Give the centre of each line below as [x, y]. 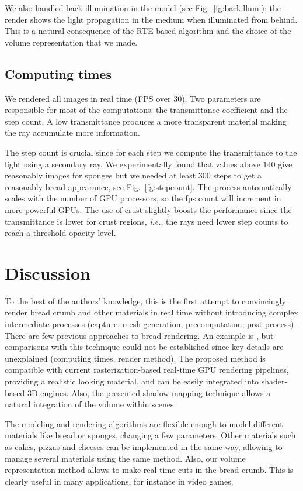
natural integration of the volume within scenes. [90, 404]
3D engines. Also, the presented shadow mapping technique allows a [149, 392]
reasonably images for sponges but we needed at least [100, 175]
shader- [274, 381]
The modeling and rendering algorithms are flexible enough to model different [144, 423]
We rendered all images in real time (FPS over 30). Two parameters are [133, 98]
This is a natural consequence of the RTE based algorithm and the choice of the [148, 31]
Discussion [48, 272]
